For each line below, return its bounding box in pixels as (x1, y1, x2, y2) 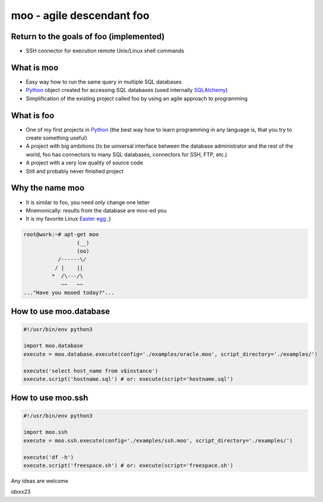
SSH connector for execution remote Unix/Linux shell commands (26, 47, 185, 55)
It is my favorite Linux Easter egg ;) (26, 215, 111, 223)
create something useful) (26, 134, 87, 142)
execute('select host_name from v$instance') (23, 367, 159, 374)
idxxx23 (11, 488, 31, 495)
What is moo (11, 62, 59, 72)
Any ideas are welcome (11, 477, 68, 484)
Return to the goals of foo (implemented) (11, 31, 165, 42)
